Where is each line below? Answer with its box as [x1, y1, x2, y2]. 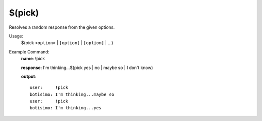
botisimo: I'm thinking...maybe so [30, 91, 115, 97]
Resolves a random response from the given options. [9, 24, 115, 30]
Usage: [9, 33, 24, 39]
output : [21, 73, 36, 79]
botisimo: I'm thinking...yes [30, 105, 102, 111]
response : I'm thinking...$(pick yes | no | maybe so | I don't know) [21, 65, 153, 70]
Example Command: [9, 49, 49, 54]
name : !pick [21, 56, 45, 62]
